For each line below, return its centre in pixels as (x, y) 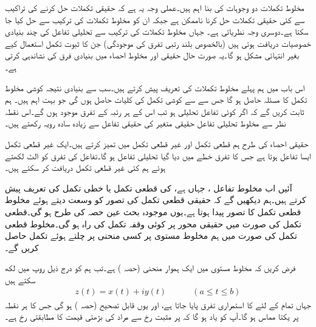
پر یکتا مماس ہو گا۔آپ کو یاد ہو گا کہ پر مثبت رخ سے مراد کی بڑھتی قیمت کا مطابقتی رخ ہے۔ (152, 316)
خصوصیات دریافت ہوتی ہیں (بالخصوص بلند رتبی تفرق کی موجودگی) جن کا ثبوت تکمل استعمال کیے (158, 43)
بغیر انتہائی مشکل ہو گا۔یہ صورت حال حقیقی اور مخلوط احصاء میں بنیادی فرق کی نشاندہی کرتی (152, 55)
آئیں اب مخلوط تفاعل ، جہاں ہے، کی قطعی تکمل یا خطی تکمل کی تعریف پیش (149, 188)
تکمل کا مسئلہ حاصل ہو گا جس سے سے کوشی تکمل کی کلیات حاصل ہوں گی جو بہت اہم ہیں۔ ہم (156, 99)
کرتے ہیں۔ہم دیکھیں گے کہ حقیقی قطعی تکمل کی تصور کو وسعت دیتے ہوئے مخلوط (156, 200)
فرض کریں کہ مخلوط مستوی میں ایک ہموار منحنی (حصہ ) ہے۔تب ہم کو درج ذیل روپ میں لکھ (150, 268)
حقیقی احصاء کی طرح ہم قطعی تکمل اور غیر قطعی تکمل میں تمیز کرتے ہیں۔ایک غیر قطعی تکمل (157, 143)
